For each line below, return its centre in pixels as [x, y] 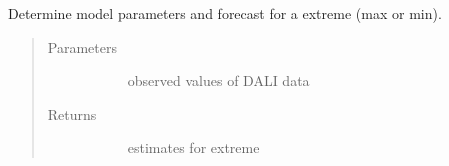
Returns [72, 113]
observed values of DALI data [218, 80]
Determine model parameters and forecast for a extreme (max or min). [225, 13]
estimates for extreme [193, 147]
